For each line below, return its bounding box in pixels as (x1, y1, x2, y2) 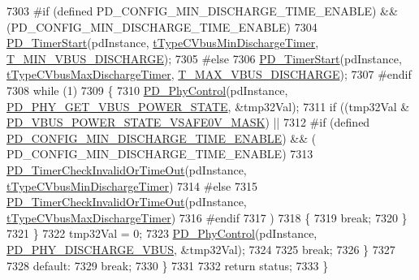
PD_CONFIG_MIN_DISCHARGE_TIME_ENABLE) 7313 (6, 145, 313, 162)
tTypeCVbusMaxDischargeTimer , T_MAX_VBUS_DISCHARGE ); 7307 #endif (6, 66, 412, 83)
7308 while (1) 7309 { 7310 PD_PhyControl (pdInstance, (6, 81, 288, 98)
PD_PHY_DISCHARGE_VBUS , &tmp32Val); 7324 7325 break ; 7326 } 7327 (6, 240, 395, 257)
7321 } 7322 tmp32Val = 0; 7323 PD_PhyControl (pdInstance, (6, 225, 317, 242)
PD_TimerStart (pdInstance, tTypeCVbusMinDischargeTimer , (6, 34, 319, 51)
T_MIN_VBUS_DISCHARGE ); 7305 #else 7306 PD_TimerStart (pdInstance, (6, 50, 402, 67)
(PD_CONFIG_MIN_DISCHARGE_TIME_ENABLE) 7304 (6, 18, 317, 35)
